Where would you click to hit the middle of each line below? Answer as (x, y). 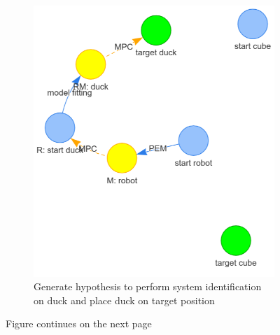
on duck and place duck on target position (124, 300)
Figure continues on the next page (79, 323)
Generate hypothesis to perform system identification (148, 286)
